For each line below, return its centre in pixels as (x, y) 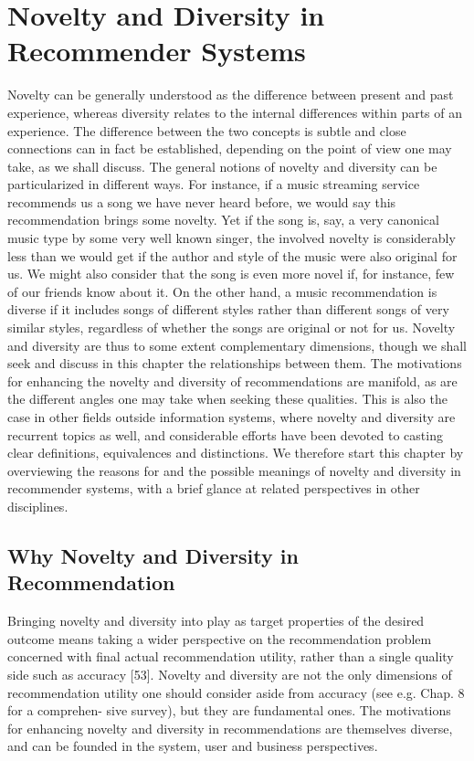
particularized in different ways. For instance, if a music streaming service (214, 184)
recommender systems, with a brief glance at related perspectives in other (214, 488)
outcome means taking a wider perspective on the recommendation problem (220, 638)
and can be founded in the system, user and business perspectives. (193, 746)
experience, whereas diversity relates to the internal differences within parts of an (235, 112)
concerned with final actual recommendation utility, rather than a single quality (231, 656)
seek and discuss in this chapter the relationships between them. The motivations (235, 363)
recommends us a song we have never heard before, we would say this (202, 201)
